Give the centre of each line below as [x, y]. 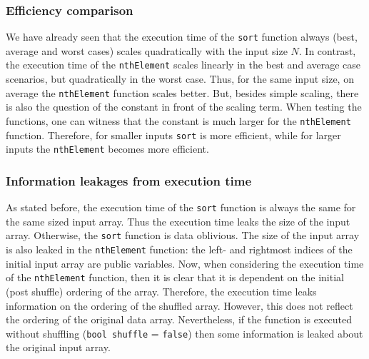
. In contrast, [327, 50]
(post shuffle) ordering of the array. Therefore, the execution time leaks [161, 291]
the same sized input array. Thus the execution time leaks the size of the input [178, 221]
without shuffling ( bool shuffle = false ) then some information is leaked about [184, 333]
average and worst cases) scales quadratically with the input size [147, 50]
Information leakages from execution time [129, 180]
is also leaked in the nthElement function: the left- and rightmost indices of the [179, 249]
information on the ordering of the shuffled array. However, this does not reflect [180, 305]
